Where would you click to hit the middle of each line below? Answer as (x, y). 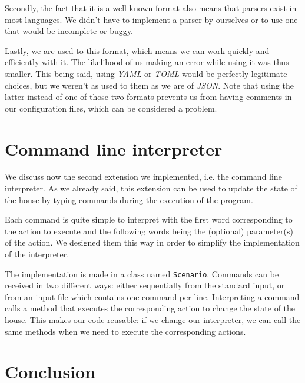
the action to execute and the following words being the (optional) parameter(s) (149, 231)
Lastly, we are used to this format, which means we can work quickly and (137, 50)
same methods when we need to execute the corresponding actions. (125, 331)
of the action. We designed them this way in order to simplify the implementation (152, 242)
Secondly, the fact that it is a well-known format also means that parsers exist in (151, 8)
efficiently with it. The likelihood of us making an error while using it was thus (147, 62)
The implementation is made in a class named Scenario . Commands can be (142, 273)
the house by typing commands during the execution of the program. (129, 199)
